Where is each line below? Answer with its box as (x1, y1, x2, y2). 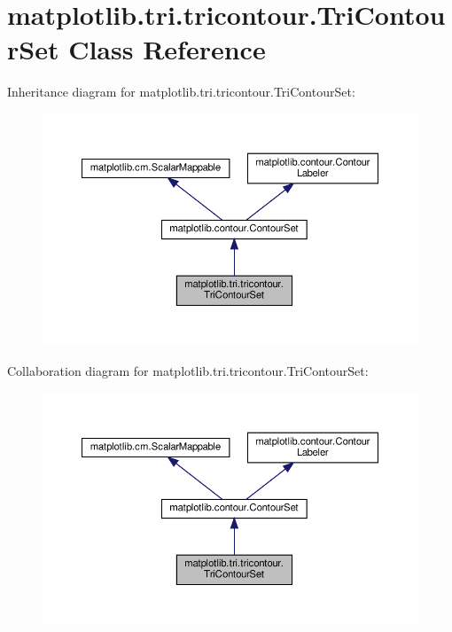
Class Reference (68, 31, 266, 67)
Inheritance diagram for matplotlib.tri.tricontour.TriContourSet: (7, 82, 355, 101)
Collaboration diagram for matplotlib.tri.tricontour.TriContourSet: (7, 362, 369, 380)
